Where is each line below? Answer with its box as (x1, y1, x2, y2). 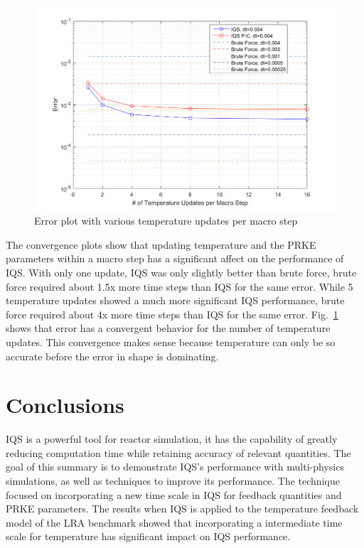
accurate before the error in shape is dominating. (6, 348, 219, 363)
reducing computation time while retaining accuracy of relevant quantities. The (6, 445, 351, 460)
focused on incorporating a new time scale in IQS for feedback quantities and (6, 487, 342, 502)
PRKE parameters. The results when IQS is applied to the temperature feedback (6, 501, 359, 516)
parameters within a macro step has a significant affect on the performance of (6, 251, 344, 266)
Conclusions (6, 390, 124, 419)
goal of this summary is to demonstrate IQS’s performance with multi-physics (6, 459, 344, 474)
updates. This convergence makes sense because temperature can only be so (6, 334, 336, 349)
